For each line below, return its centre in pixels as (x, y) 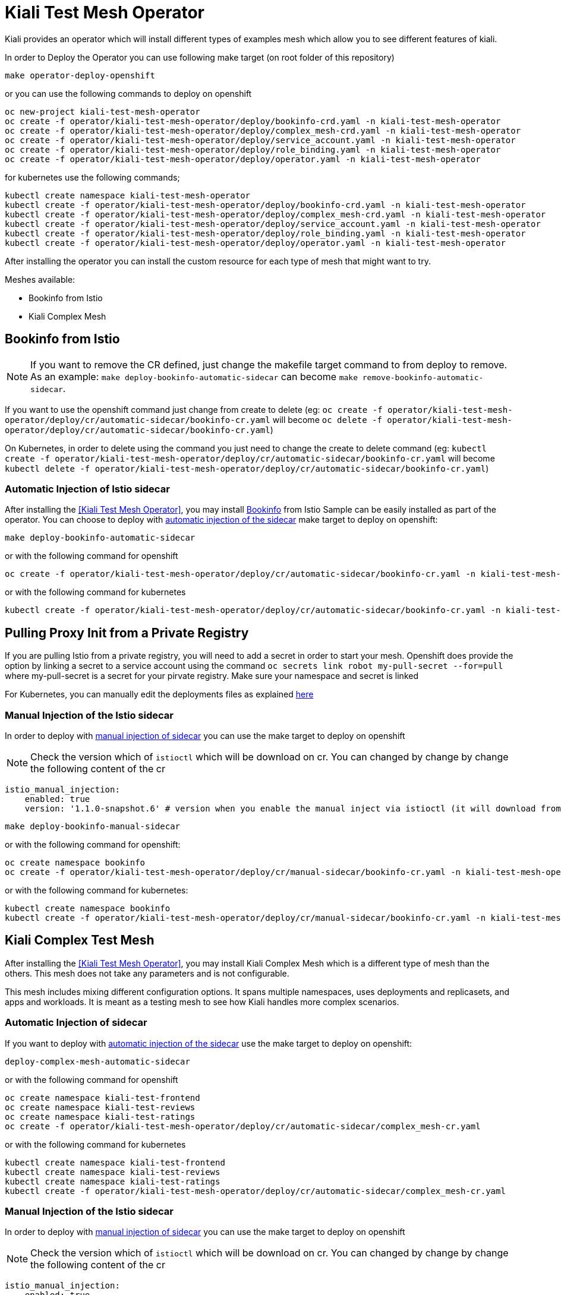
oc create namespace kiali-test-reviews (100, 1107)
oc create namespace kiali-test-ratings (100, 1116)
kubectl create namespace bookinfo (88, 908)
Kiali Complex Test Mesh (80, 940)
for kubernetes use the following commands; (92, 177)
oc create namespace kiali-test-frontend (103, 1097)
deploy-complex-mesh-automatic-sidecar (97, 1061)
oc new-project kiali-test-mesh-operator (103, 111)
